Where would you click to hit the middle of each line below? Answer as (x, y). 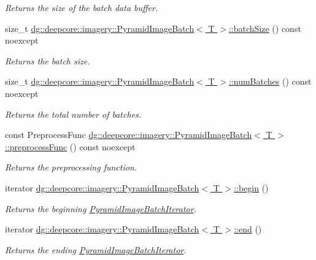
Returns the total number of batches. (73, 114)
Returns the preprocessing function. (71, 167)
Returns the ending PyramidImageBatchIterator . (96, 249)
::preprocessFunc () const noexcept (70, 146)
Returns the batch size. (48, 60)
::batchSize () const (265, 28)
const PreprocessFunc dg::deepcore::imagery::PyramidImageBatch (129, 135)
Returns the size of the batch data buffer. (82, 7)
